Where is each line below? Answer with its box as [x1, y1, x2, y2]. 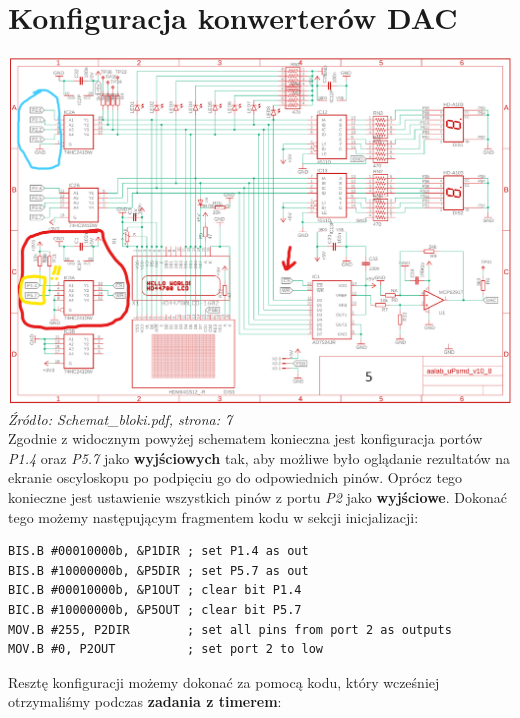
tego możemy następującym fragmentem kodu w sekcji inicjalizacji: [8, 506, 419, 527]
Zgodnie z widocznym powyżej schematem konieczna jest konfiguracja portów [8, 428, 483, 449]
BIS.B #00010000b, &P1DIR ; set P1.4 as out [8, 544, 309, 559]
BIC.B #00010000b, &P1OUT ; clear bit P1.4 [8, 583, 302, 598]
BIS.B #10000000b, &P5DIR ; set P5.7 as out [8, 563, 309, 578]
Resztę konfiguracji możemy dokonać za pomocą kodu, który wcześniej [8, 671, 440, 692]
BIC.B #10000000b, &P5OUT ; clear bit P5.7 [8, 603, 302, 618]
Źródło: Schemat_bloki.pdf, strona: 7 [8, 408, 233, 429]
